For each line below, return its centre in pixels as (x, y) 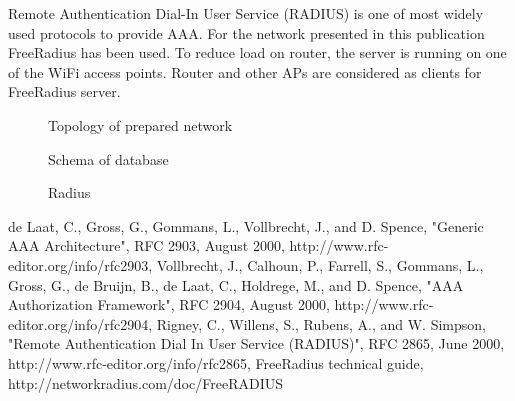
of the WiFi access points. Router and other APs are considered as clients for (245, 71)
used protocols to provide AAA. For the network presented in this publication (246, 32)
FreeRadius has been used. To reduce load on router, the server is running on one (257, 52)
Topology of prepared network (140, 124)
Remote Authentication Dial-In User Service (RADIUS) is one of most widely (246, 13)
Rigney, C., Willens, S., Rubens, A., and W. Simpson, (321, 323)
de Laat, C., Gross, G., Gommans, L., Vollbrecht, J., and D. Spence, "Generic (246, 225)
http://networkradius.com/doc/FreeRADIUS (145, 382)
